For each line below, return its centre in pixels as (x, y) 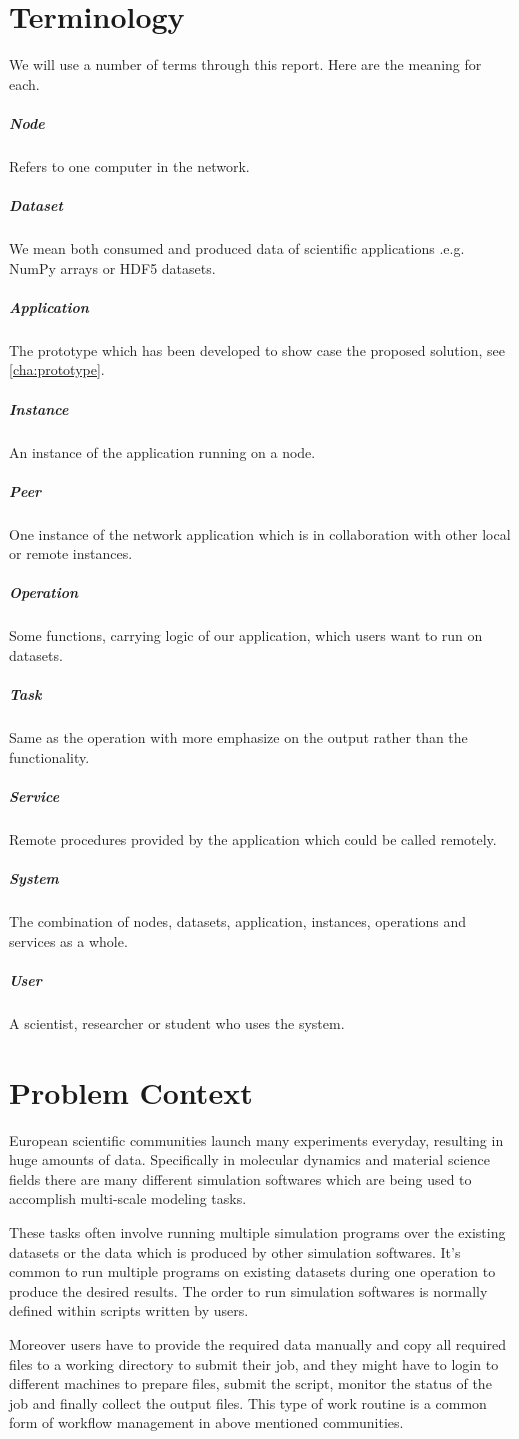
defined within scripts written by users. (129, 1310)
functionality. (49, 756)
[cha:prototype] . (57, 369)
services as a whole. (68, 940)
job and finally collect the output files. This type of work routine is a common (248, 1402)
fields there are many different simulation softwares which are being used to (240, 1178)
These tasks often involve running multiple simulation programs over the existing (257, 1231)
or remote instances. (71, 553)
